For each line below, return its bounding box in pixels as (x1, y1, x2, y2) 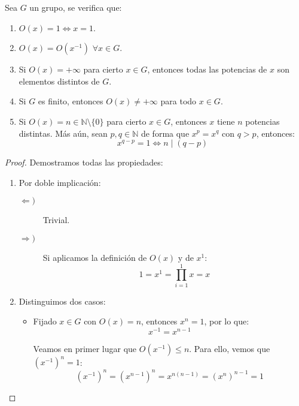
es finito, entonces (38, 95, 103, 107)
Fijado (33, 315, 57, 327)
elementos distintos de (19, 74, 100, 87)
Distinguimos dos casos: (19, 294, 106, 307)
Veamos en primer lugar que (33, 342, 137, 354)
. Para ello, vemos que (189, 342, 270, 354)
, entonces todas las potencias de (147, 63, 267, 76)
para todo (160, 95, 197, 107)
